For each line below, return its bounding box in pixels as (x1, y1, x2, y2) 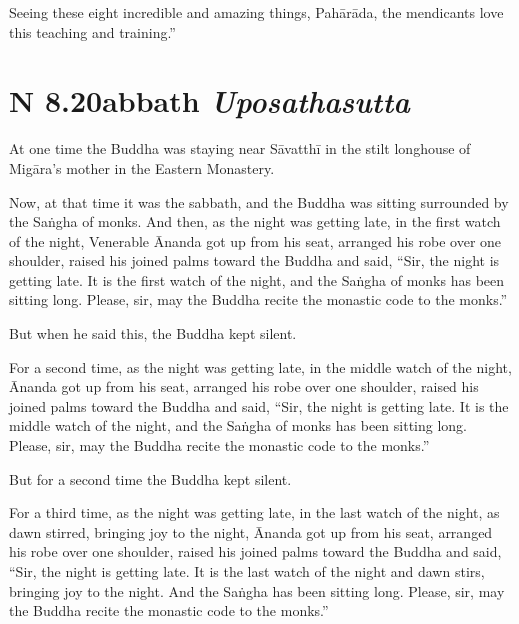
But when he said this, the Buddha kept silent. (9, 323, 297, 344)
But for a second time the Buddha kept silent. (9, 468, 292, 489)
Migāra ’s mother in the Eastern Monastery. (9, 157, 275, 178)
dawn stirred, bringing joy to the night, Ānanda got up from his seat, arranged (9, 521, 493, 542)
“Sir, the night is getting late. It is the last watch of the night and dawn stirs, (9, 561, 485, 581)
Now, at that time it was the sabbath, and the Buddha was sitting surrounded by (9, 191, 509, 212)
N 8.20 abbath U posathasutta (9, 80, 410, 122)
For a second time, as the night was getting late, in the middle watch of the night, (9, 356, 512, 377)
